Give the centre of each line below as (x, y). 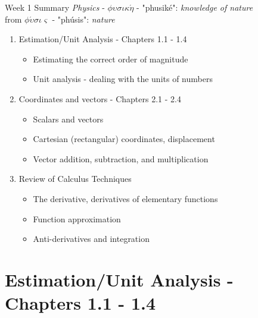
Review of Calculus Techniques (75, 179)
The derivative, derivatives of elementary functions (125, 198)
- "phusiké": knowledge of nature (195, 7)
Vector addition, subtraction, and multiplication (121, 158)
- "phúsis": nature (83, 19)
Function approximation (77, 218)
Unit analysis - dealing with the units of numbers (123, 79)
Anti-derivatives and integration (91, 239)
